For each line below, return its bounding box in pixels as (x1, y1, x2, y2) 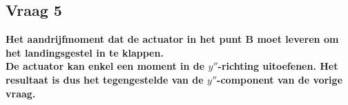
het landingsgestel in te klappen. (6, 45, 164, 59)
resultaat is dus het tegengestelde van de (6, 72, 204, 86)
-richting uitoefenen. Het (217, 59, 338, 73)
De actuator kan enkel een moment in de (6, 59, 205, 73)
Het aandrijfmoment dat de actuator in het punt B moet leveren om (6, 32, 339, 46)
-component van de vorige (217, 72, 343, 86)
